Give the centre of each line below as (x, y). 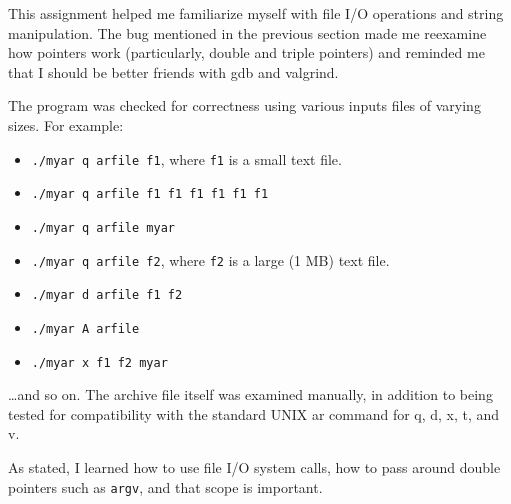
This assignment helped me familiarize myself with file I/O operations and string (256, 13)
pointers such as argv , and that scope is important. (165, 486)
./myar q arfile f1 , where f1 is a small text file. (186, 158)
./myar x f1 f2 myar (99, 362)
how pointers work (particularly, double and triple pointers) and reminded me (246, 52)
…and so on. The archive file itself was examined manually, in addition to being (250, 394)
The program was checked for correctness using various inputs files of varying (244, 105)
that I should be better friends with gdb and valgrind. (173, 71)
